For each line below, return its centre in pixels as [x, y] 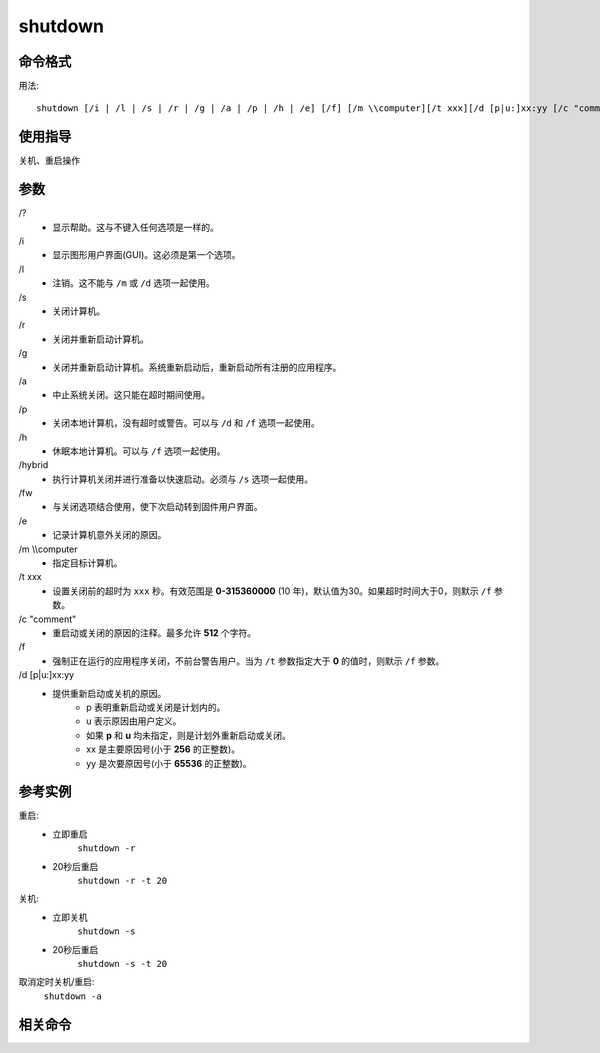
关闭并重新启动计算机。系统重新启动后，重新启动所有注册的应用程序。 [197, 367]
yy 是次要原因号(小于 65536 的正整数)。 [169, 763]
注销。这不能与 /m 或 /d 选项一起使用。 [133, 283]
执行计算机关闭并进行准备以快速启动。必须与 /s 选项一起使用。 [183, 479]
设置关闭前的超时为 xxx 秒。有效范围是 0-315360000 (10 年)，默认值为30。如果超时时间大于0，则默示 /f [272, 591]
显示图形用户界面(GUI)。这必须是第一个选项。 [146, 255]
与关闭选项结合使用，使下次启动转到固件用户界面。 [157, 507]
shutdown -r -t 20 [122, 880]
